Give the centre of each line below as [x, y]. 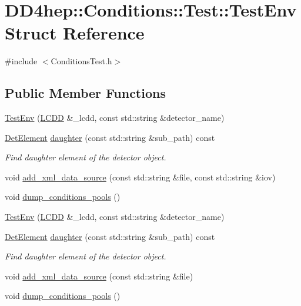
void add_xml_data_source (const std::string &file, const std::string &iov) [140, 177]
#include [21, 61]
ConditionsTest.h [81, 61]
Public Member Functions [85, 93]
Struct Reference [75, 33]
